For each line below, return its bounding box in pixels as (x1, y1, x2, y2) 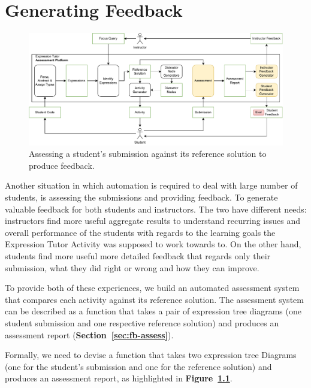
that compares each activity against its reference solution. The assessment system (5, 293, 304, 305)
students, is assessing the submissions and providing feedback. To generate (5, 191, 278, 204)
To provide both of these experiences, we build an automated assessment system (5, 281, 300, 294)
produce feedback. (29, 159, 95, 171)
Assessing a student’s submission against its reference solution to (29, 147, 267, 160)
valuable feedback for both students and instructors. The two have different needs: (5, 202, 307, 215)
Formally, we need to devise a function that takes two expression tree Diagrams (5, 348, 297, 361)
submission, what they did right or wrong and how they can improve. (5, 261, 259, 274)
